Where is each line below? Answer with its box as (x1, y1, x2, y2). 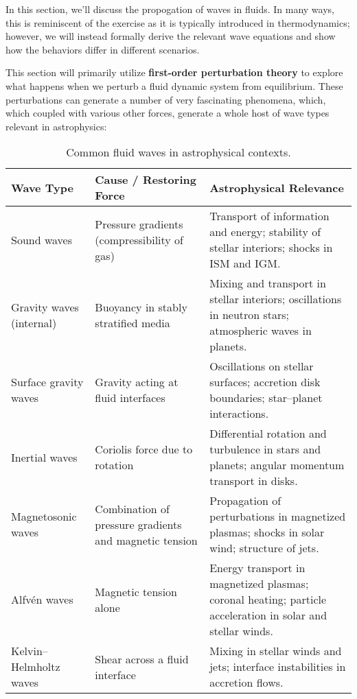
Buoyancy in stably (95, 298, 187, 315)
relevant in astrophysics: (5, 119, 107, 133)
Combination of (95, 500, 170, 517)
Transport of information (209, 208, 330, 224)
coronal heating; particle (209, 591, 327, 608)
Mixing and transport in (209, 275, 326, 292)
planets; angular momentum (209, 457, 345, 473)
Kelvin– (11, 643, 48, 659)
